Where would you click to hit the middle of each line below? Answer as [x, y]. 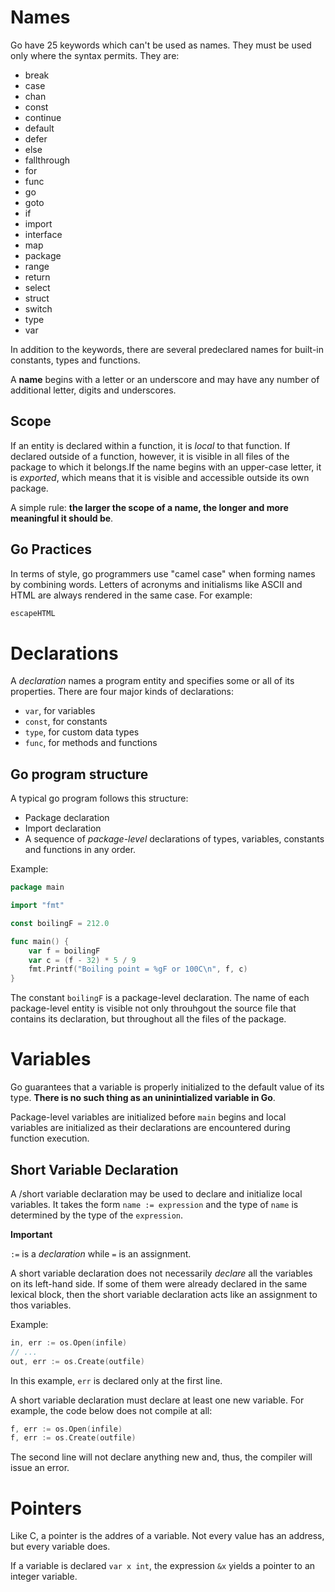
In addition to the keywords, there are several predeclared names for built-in [167, 349]
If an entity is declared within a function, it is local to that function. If [150, 445]
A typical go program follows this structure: [99, 798]
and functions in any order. [80, 850]
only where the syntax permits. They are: [95, 55]
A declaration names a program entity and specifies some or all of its [152, 681]
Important [31, 1234]
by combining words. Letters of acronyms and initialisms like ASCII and [156, 584]
